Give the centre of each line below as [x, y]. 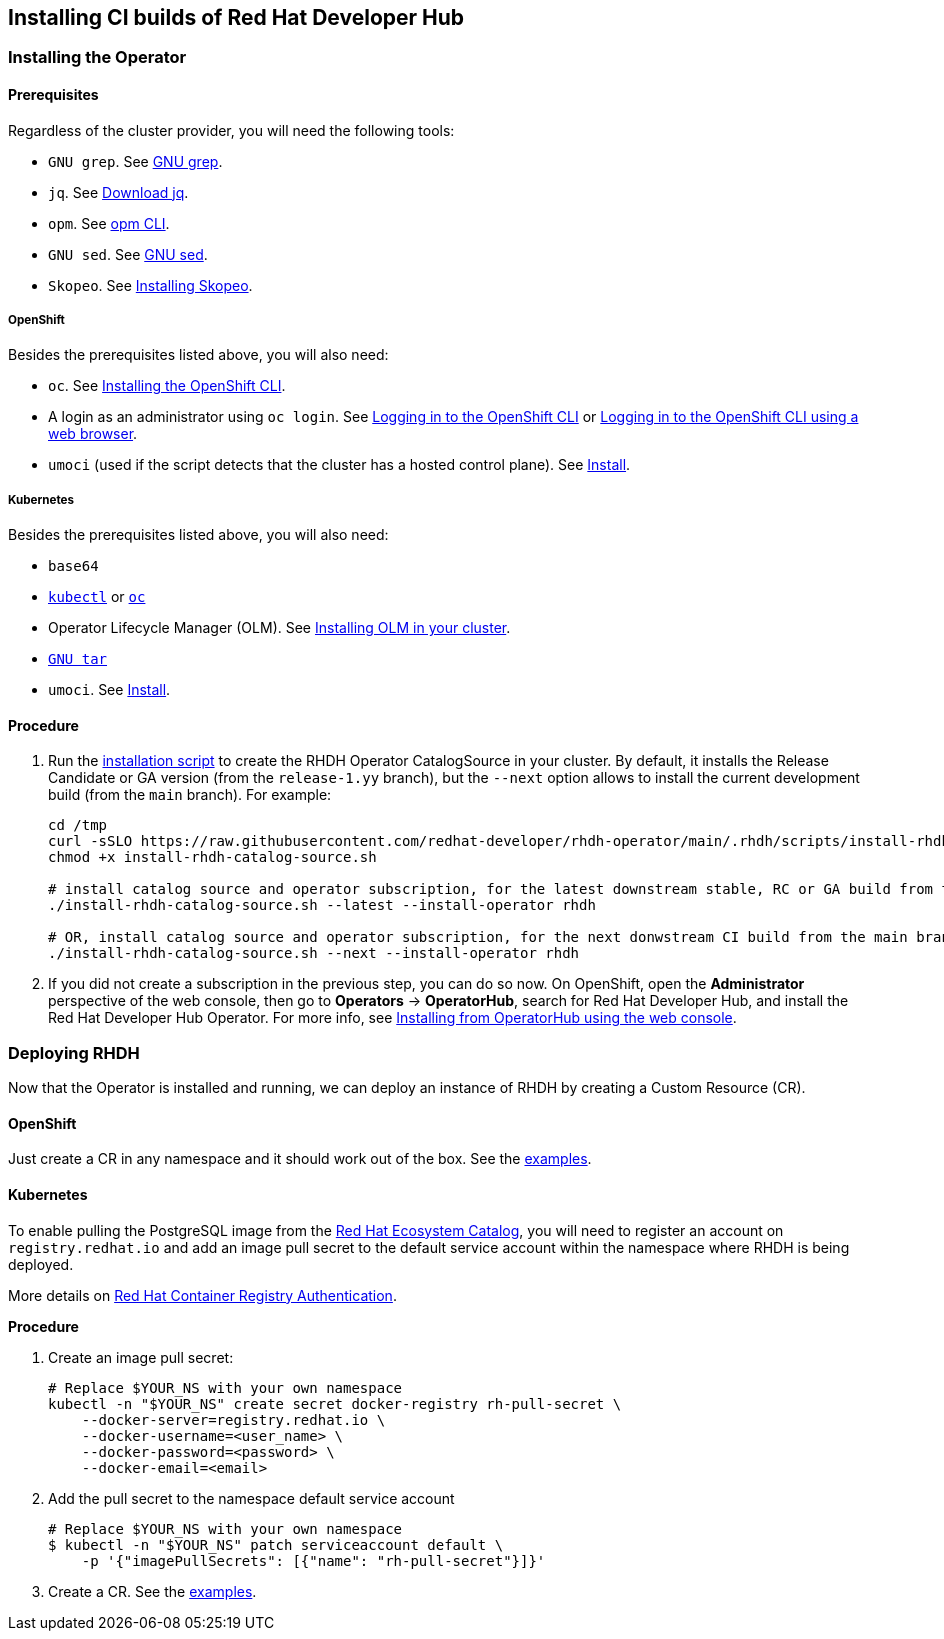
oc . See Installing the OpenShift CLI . [167, 386]
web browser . [93, 434]
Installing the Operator [97, 57]
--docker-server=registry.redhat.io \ [233, 1419]
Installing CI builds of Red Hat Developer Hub [236, 17]
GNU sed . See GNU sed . [128, 254]
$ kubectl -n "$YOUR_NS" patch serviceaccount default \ [276, 1544]
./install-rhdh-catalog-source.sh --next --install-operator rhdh [314, 953]
